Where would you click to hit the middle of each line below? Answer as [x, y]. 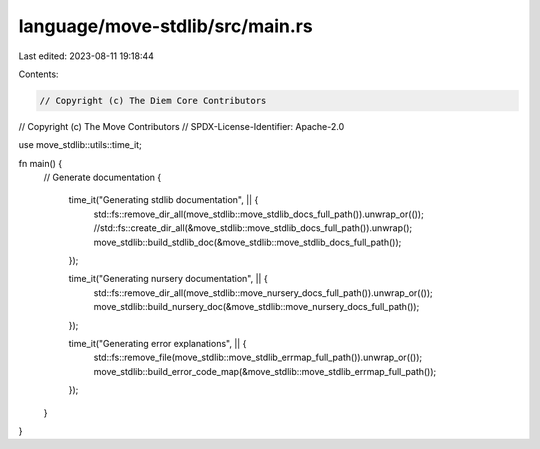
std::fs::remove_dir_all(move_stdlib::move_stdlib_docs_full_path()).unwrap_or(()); [258, 214]
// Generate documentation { [102, 177]
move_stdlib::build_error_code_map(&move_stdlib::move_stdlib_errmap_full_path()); [265, 371]
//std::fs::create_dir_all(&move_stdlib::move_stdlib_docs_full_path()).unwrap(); [253, 228]
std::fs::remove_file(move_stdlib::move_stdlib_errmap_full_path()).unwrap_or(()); [258, 357]
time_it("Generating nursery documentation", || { [168, 279]
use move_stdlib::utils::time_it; [80, 145]
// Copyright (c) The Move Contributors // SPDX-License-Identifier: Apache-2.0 [181, 126]
